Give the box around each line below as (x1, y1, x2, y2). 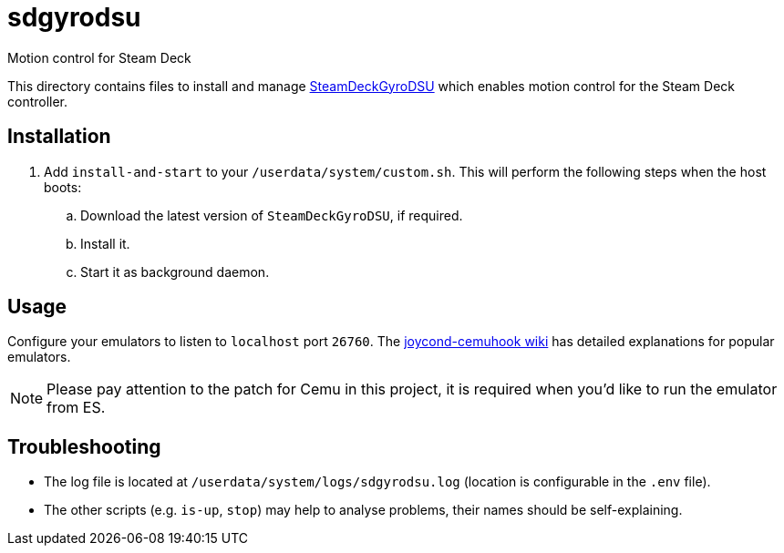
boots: (44, 179, 82, 195)
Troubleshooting (7, 435, 161, 458)
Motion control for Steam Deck (7, 49, 191, 66)
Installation (7, 125, 111, 148)
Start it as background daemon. (80, 263, 270, 280)
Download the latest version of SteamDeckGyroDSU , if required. (80, 207, 463, 223)
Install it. (80, 235, 130, 251)
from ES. (46, 398, 106, 417)
